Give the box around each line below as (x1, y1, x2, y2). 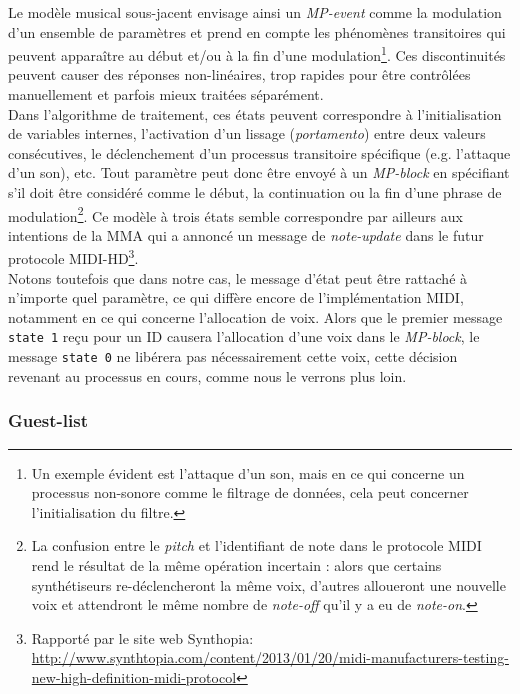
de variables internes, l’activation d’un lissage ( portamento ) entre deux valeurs (8, 123, 486, 144)
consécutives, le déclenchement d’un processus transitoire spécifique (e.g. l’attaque (8, 142, 511, 163)
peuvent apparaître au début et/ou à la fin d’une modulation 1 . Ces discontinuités (8, 42, 506, 65)
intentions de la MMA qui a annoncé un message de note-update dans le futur (8, 224, 484, 245)
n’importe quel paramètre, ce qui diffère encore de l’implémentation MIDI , (8, 287, 464, 308)
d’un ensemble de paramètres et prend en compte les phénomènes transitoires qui (8, 21, 506, 42)
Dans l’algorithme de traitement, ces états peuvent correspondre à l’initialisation (8, 103, 502, 124)
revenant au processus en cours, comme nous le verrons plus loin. (8, 365, 407, 386)
